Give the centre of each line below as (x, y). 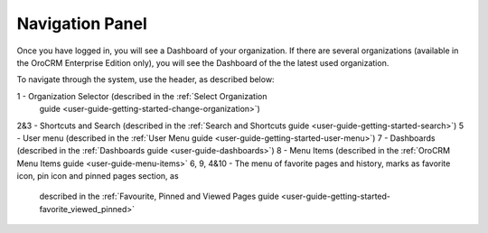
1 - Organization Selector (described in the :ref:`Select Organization (142, 96)
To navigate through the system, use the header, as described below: (145, 79)
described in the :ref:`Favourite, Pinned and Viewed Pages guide (159, 196)
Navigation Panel (82, 23)
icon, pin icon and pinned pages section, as (98, 176)
